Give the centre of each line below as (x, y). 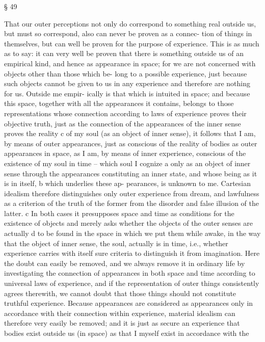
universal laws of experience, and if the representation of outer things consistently (132, 283)
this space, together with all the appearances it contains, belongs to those (119, 103)
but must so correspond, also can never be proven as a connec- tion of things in (128, 33)
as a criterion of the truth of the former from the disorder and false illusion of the (131, 203)
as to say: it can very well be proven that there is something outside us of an (124, 53)
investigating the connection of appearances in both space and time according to (130, 273)
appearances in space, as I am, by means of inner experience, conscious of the (125, 153)
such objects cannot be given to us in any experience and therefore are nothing (127, 83)
